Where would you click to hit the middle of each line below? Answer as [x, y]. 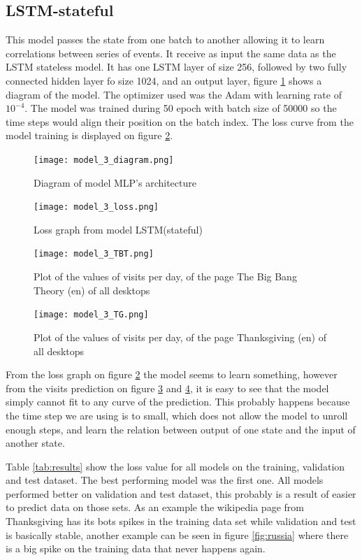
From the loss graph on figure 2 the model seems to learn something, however [172, 374]
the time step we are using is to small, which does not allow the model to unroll [177, 415]
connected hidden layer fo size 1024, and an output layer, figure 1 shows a [164, 80]
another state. [35, 443]
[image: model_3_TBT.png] [94, 254]
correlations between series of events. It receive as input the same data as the [171, 53]
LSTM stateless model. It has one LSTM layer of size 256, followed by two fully [176, 67]
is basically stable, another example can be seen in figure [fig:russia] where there [177, 534]
